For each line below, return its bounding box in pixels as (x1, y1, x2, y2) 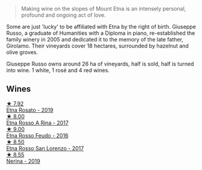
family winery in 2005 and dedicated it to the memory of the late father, (6, 36, 184, 43)
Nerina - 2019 (6, 157, 40, 165)
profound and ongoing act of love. (21, 11, 106, 19)
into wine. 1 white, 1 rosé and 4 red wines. (6, 67, 110, 74)
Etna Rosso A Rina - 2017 (6, 119, 69, 126)
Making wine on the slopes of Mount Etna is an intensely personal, (21, 5, 186, 12)
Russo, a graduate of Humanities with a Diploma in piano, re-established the (6, 29, 195, 37)
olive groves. (6, 49, 38, 56)
